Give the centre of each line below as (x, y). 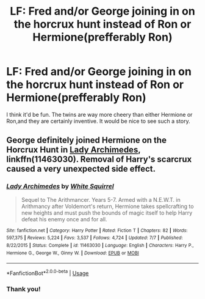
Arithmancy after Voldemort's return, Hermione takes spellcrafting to (107, 206)
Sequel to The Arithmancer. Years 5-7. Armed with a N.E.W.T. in (101, 199)
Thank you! (23, 289)
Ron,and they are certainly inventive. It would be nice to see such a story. (98, 121)
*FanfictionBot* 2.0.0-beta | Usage (48, 272)
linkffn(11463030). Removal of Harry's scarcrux (99, 159)
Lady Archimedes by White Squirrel (60, 186)
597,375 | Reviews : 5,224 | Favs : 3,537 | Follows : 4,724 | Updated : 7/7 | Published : (95, 238)
